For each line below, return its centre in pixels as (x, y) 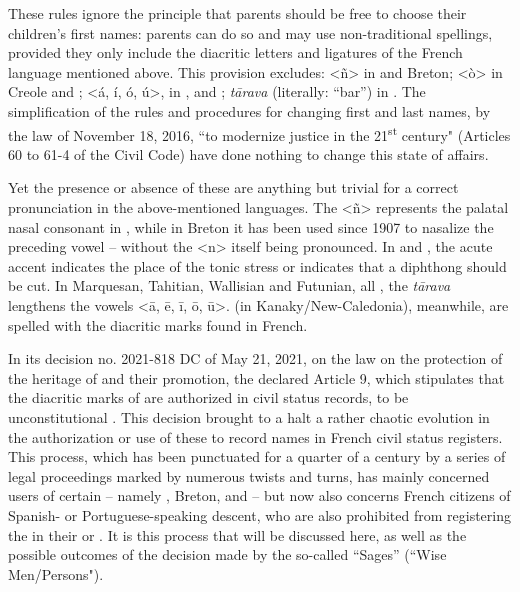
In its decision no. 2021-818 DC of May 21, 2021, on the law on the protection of (255, 358)
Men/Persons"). (56, 573)
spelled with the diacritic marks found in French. (158, 324)
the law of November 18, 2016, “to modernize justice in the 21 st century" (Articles (259, 133)
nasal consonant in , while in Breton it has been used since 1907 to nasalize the (251, 226)
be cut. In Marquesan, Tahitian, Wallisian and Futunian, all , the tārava (229, 285)
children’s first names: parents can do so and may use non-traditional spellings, (250, 32)
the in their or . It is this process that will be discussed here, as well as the (237, 534)
